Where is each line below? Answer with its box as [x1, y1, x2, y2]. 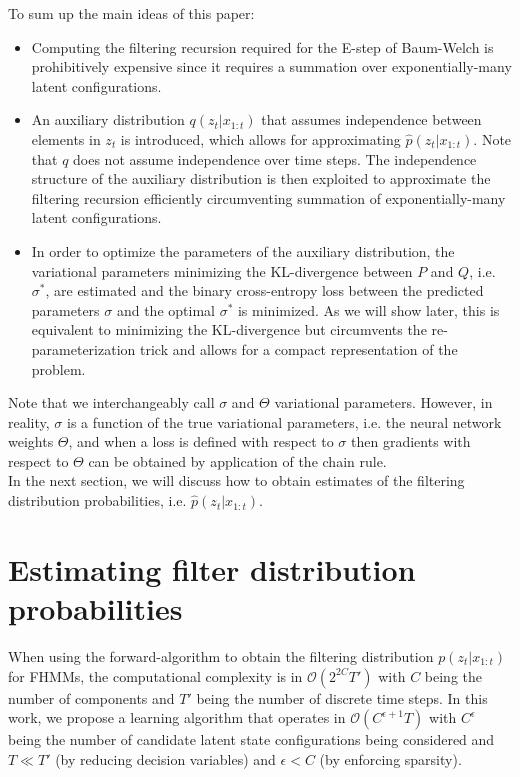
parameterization [31, 338, 136, 359]
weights [8, 431, 54, 452]
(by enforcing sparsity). [319, 748, 462, 769]
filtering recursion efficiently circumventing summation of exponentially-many [31, 187, 506, 208]
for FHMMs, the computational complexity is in [8, 665, 303, 686]
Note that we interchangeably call [8, 392, 215, 413]
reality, [8, 411, 50, 432]
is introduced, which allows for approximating [120, 128, 401, 149]
